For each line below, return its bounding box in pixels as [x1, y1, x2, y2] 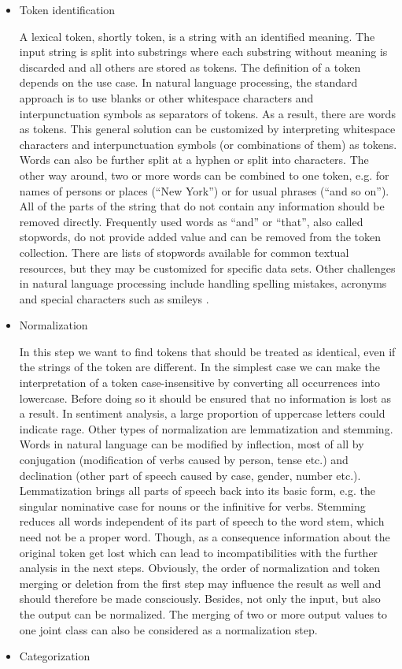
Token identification [19, 2, 116, 17]
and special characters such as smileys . [19, 290, 209, 307]
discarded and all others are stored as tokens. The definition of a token [19, 58, 361, 75]
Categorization [19, 648, 90, 664]
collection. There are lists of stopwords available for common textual [19, 243, 349, 260]
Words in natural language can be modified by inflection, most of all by [19, 436, 364, 452]
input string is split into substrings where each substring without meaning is [19, 43, 388, 60]
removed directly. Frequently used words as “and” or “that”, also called [19, 213, 363, 229]
